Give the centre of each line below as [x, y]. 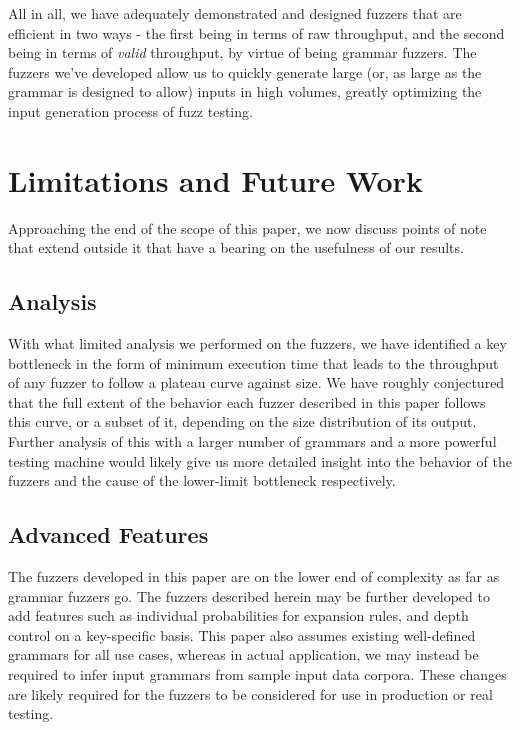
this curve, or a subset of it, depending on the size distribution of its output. [242, 421]
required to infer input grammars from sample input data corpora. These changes [257, 674]
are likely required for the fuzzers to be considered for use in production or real [250, 693]
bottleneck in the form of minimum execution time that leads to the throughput [253, 362]
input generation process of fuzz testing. [130, 110]
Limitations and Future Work [215, 179]
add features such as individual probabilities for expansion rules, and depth [238, 615]
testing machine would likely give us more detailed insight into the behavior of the [260, 460]
